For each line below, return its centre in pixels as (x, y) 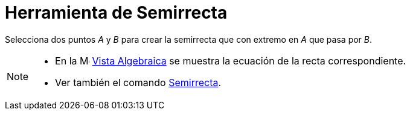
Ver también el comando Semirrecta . (138, 82)
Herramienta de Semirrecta (116, 13)
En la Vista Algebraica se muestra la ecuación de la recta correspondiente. (231, 61)
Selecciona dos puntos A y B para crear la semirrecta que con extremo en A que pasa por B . (189, 39)
